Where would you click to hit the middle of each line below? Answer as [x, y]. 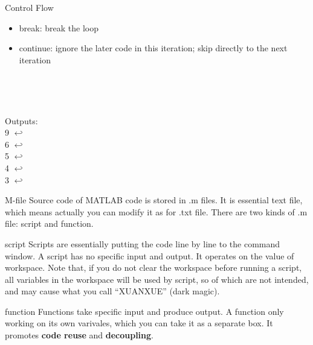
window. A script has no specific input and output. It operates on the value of [150, 255]
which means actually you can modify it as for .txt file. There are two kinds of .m [156, 211]
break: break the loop [59, 27]
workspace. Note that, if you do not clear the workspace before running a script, [153, 267]
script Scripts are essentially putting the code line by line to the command [143, 243]
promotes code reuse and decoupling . [79, 335]
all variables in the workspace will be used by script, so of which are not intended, [157, 279]
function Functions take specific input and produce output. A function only [144, 311]
